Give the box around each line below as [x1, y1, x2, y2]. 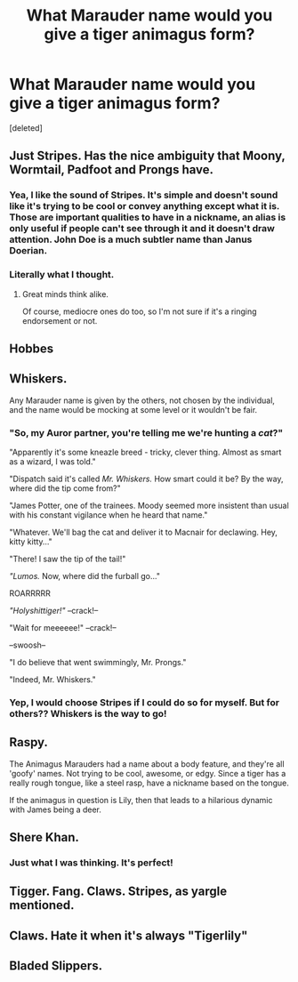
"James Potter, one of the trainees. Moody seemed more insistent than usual [9, 500, 289, 511]
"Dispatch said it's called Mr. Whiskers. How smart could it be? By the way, [9, 473, 284, 485]
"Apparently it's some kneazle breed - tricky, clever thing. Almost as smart [9, 447, 282, 458]
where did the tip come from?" [9, 483, 122, 494]
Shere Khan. [9, 830, 80, 845]
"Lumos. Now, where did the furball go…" [9, 571, 160, 582]
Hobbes [9, 341, 54, 356]
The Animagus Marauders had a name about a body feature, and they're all [9, 758, 285, 769]
